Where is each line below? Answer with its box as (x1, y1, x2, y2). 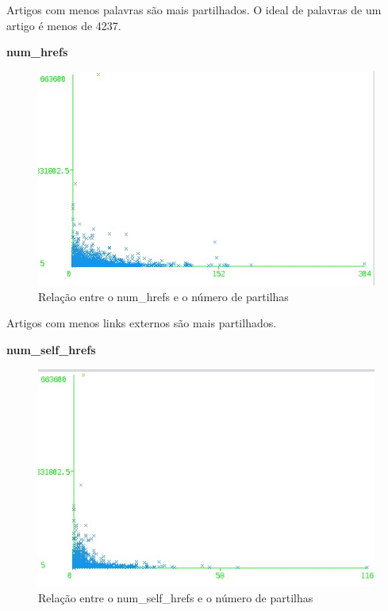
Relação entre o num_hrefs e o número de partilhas (38, 288, 289, 304)
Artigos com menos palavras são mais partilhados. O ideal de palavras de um (6, 2, 382, 17)
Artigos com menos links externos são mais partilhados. (6, 315, 277, 331)
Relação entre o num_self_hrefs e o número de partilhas (38, 590, 313, 606)
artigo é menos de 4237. (6, 17, 121, 33)
